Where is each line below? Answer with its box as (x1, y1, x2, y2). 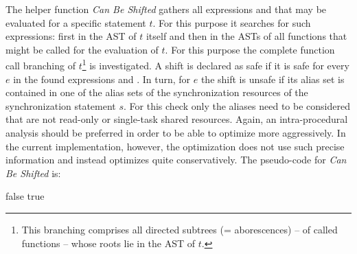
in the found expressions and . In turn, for (13, 71, 191, 86)
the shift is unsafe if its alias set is (200, 71, 345, 86)
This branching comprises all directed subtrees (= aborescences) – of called (21, 222, 338, 236)
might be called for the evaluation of (5, 42, 159, 56)
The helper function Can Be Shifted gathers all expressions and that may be (5, 2, 327, 16)
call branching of (5, 58, 76, 73)
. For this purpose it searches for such (152, 15, 311, 30)
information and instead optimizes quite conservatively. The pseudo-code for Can (5, 152, 347, 167)
